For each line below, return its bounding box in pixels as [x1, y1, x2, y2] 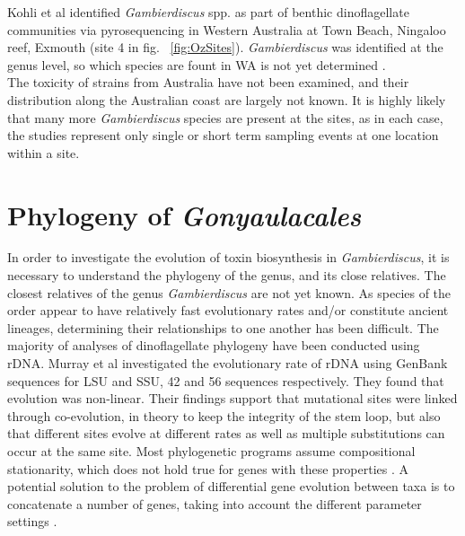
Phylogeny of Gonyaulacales [7, 196, 362, 233]
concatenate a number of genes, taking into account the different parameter [7, 494, 422, 513]
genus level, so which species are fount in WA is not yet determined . [7, 55, 386, 74]
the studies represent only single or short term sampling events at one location [7, 126, 439, 145]
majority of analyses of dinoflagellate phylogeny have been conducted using [7, 336, 420, 355]
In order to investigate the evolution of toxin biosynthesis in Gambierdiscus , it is [7, 248, 450, 267]
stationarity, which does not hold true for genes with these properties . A [7, 459, 409, 478]
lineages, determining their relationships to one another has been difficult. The [7, 318, 439, 337]
